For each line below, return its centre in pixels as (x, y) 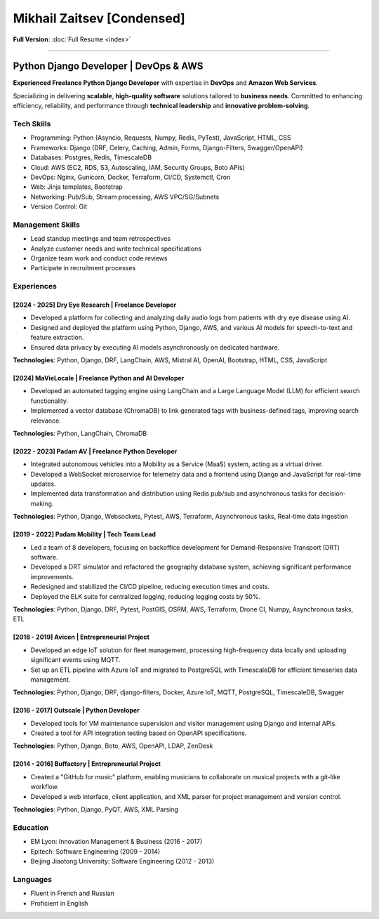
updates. (43, 484)
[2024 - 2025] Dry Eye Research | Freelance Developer (95, 305)
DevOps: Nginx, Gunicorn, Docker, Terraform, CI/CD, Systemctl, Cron (131, 177)
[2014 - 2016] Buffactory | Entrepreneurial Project (87, 764)
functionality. (49, 401)
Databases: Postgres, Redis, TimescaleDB (91, 157)
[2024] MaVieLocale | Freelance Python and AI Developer (99, 378)
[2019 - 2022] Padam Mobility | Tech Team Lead (85, 534)
